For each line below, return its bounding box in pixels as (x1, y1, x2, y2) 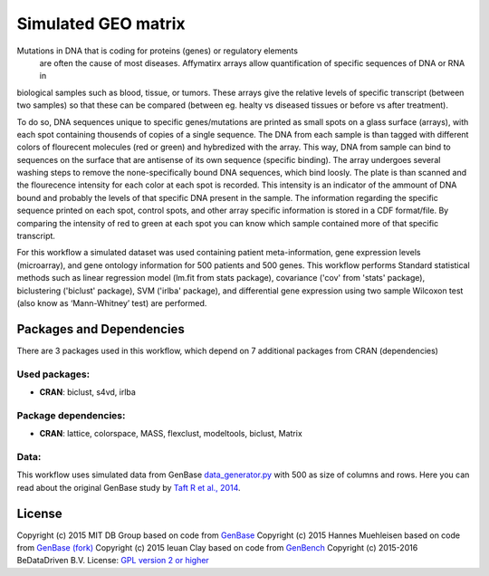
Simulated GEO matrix (16, 14, 186, 34)
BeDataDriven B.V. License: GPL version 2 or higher (16, 555, 210, 566)
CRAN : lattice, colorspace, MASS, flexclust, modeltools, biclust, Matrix (39, 428, 302, 439)
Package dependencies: (16, 408, 126, 421)
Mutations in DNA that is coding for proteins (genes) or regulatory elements (16, 45, 299, 56)
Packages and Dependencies (16, 322, 185, 337)
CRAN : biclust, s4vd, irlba (39, 387, 136, 398)
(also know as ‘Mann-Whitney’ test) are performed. (16, 297, 207, 308)
